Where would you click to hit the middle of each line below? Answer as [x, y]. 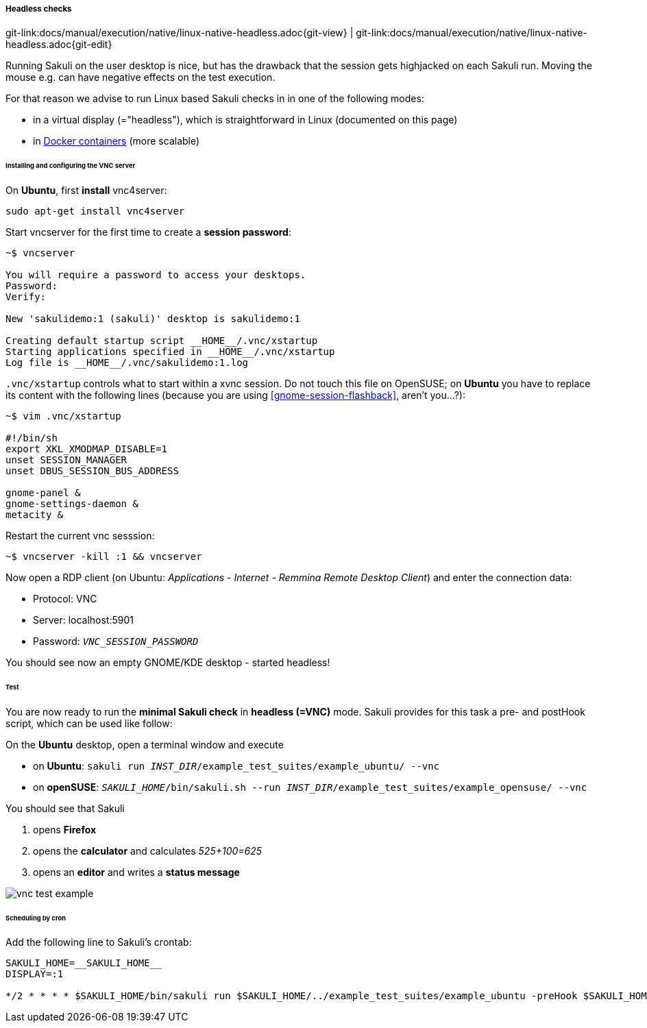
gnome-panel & [43, 493]
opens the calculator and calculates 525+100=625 [148, 850]
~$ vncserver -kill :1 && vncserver [104, 557]
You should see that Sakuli [65, 808]
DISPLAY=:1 [35, 974]
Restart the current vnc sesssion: [80, 536]
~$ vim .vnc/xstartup [63, 416]
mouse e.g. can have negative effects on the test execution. [141, 77]
